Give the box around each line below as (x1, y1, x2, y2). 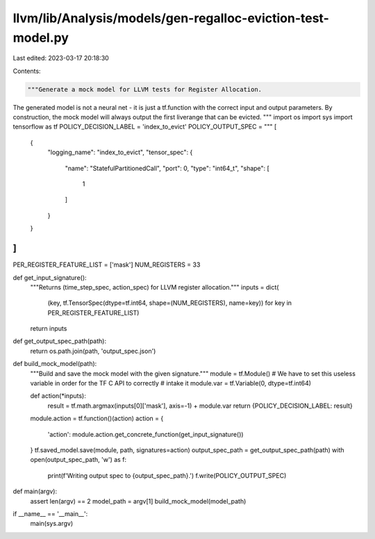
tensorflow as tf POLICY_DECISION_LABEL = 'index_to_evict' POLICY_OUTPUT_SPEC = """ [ (12, 122, 277, 131)
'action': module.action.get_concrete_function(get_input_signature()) (47, 430, 244, 438)
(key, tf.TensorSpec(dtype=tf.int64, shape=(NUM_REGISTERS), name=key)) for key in (47, 299, 292, 307)
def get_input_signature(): (12, 273, 87, 281)
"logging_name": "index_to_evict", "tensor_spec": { (47, 148, 193, 156)
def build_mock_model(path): (12, 360, 97, 368)
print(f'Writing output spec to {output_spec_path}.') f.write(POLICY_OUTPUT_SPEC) (47, 471, 287, 479)
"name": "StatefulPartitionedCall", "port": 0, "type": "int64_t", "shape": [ (65, 164, 270, 172)
